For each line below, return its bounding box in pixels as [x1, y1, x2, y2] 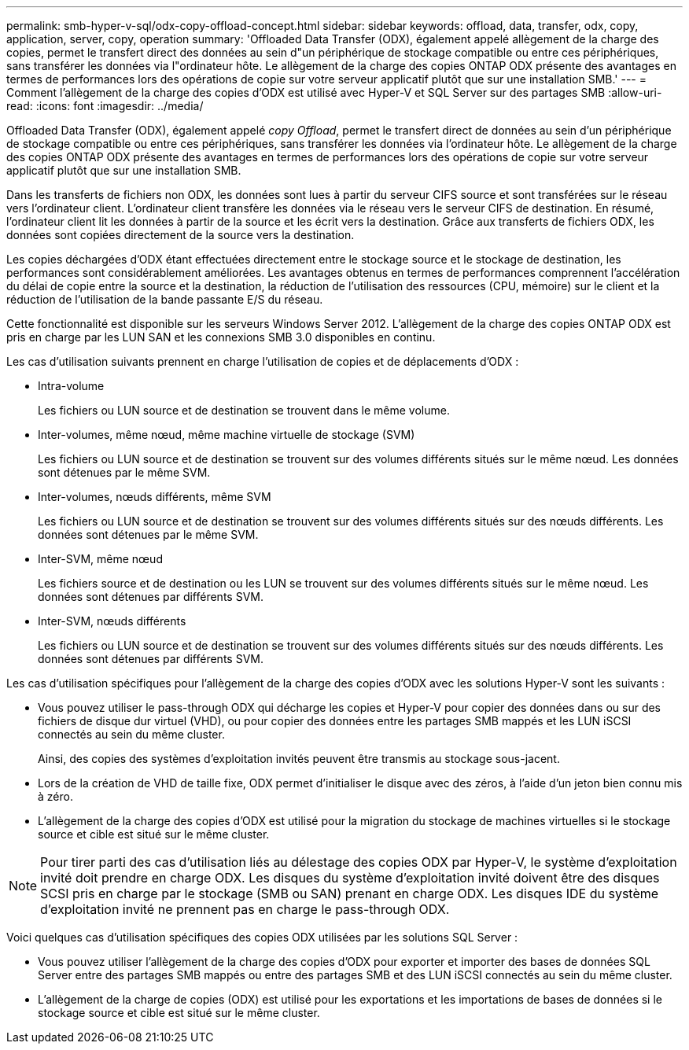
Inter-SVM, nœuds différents [38, 614, 186, 628]
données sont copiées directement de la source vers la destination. [6, 228, 355, 241]
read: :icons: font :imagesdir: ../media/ [6, 99, 204, 112]
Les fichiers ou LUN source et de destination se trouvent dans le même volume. [38, 403, 450, 417]
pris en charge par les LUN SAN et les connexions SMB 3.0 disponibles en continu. [6, 330, 436, 344]
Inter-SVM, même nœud [38, 552, 163, 566]
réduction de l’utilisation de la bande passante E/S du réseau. [6, 293, 323, 306]
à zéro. [38, 790, 73, 803]
